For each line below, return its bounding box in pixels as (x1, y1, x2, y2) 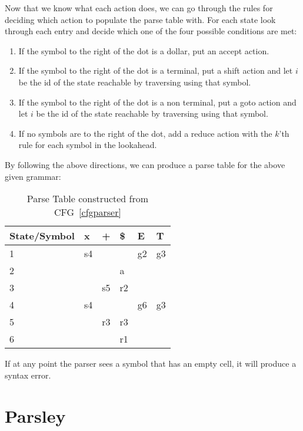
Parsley (5, 403, 66, 427)
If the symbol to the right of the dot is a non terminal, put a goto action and (18, 96, 297, 108)
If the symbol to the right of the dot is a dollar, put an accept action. (18, 44, 269, 57)
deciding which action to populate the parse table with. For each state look (5, 13, 276, 25)
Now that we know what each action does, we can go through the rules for (5, 2, 273, 14)
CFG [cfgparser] (54, 205, 121, 219)
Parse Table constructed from (26, 192, 149, 206)
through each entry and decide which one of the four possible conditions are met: (5, 25, 297, 37)
